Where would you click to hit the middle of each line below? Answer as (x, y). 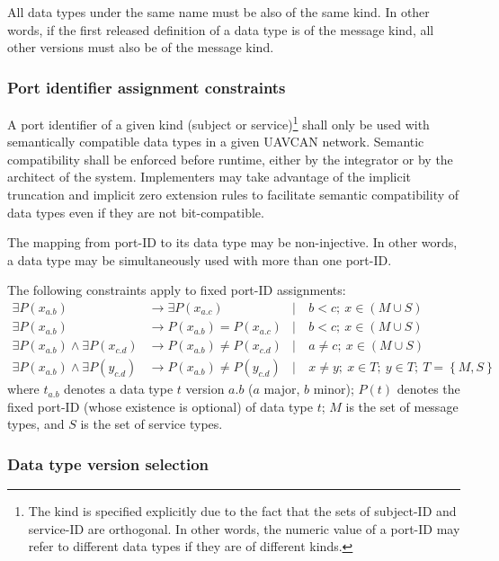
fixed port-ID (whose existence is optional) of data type (160, 406)
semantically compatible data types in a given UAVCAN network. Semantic (216, 142)
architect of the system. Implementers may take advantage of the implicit (209, 177)
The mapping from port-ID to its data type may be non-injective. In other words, (232, 242)
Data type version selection (108, 463)
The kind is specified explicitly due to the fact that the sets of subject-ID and (242, 511)
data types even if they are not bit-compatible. (136, 212)
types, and (36, 424)
